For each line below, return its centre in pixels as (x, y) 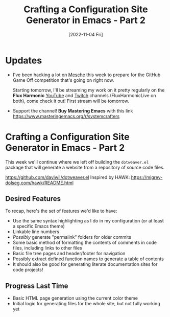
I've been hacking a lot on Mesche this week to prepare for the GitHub (87, 75)
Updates (24, 60)
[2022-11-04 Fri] (86, 34)
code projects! (28, 270)
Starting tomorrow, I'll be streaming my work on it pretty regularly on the (89, 90)
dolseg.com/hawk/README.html (40, 183)
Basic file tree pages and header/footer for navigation (69, 254)
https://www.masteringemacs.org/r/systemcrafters (66, 116)
